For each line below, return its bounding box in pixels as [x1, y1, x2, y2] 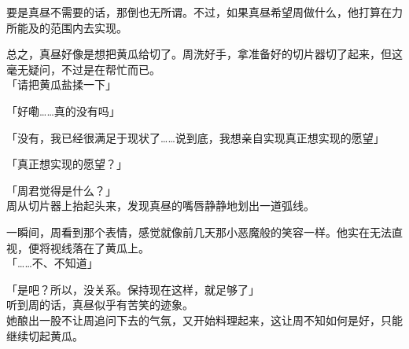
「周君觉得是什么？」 [6, 182, 116, 198]
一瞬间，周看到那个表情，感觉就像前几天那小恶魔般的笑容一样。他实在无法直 [6, 223, 403, 240]
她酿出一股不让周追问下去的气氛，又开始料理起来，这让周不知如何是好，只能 [6, 311, 403, 328]
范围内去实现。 [50, 19, 127, 35]
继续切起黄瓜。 [6, 327, 83, 343]
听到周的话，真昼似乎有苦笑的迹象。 [6, 296, 193, 313]
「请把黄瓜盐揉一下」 [6, 76, 116, 93]
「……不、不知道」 [6, 255, 98, 271]
